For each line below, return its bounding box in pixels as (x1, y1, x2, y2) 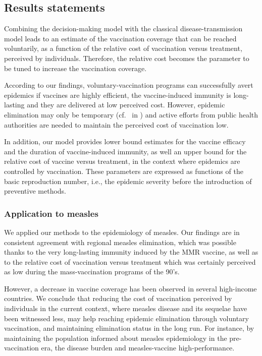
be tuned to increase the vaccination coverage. (4, 63, 147, 73)
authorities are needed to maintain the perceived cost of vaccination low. (4, 119, 229, 130)
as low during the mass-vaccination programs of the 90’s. (4, 266, 180, 277)
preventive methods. (4, 186, 67, 196)
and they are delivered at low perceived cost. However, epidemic (27, 99, 225, 110)
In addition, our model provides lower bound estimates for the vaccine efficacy (4, 136, 246, 147)
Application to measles (4, 207, 98, 219)
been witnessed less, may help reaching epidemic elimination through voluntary (4, 313, 249, 323)
